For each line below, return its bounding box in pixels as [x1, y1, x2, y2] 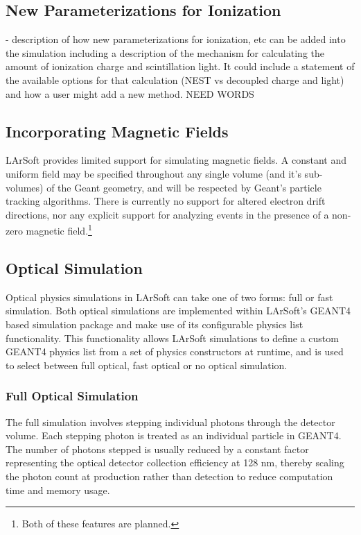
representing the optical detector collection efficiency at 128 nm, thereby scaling [6, 455, 344, 470]
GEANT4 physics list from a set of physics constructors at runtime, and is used [6, 344, 344, 359]
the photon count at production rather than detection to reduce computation [6, 468, 333, 483]
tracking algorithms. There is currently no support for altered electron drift [6, 194, 326, 208]
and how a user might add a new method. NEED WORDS [6, 86, 254, 101]
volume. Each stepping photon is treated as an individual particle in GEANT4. [6, 428, 342, 443]
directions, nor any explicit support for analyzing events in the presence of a [6, 207, 329, 221]
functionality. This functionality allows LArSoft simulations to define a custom [6, 330, 339, 345]
